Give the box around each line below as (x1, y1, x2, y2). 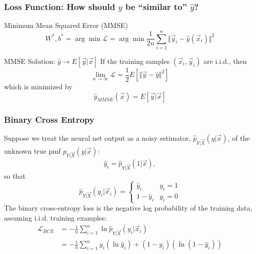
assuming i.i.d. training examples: (4, 212, 107, 223)
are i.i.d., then (203, 55, 247, 66)
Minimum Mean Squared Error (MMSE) (4, 20, 128, 30)
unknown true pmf (4, 145, 61, 156)
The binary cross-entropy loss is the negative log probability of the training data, (4, 203, 252, 213)
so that (4, 171, 25, 181)
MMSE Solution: (4, 55, 55, 66)
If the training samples (100, 55, 170, 66)
